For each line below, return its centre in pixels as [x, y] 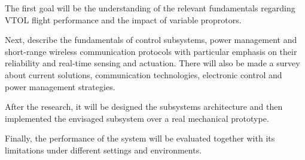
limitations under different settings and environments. [103, 150]
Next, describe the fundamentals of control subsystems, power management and [151, 40]
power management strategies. [60, 86]
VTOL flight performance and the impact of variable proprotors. [123, 19]
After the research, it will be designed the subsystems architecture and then [144, 107]
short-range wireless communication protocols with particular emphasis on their [151, 51]
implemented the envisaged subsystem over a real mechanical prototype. [137, 118]
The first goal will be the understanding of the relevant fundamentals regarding [150, 8]
